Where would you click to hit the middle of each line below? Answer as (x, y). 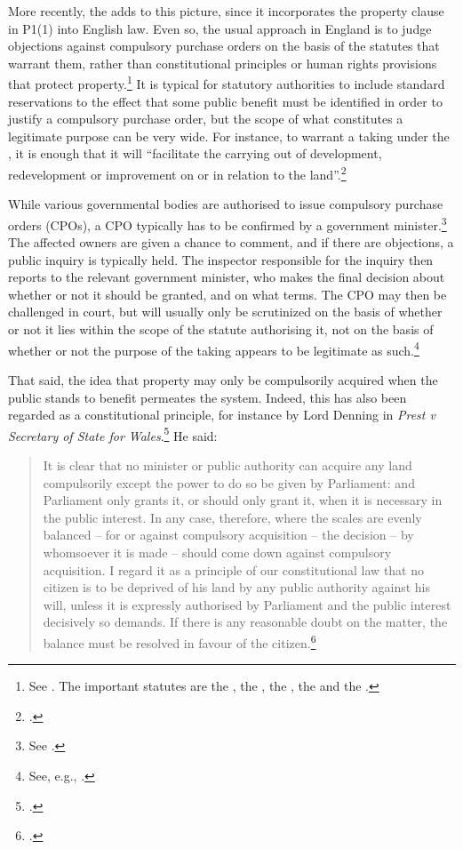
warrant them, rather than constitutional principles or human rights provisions (223, 63)
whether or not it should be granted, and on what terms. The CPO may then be (228, 294)
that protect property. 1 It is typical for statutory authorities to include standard (227, 83)
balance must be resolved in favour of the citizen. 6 (180, 641)
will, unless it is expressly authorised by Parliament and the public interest (247, 604)
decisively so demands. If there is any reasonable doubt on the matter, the (245, 622)
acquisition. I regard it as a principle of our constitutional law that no (233, 569)
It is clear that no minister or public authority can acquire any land (228, 465)
